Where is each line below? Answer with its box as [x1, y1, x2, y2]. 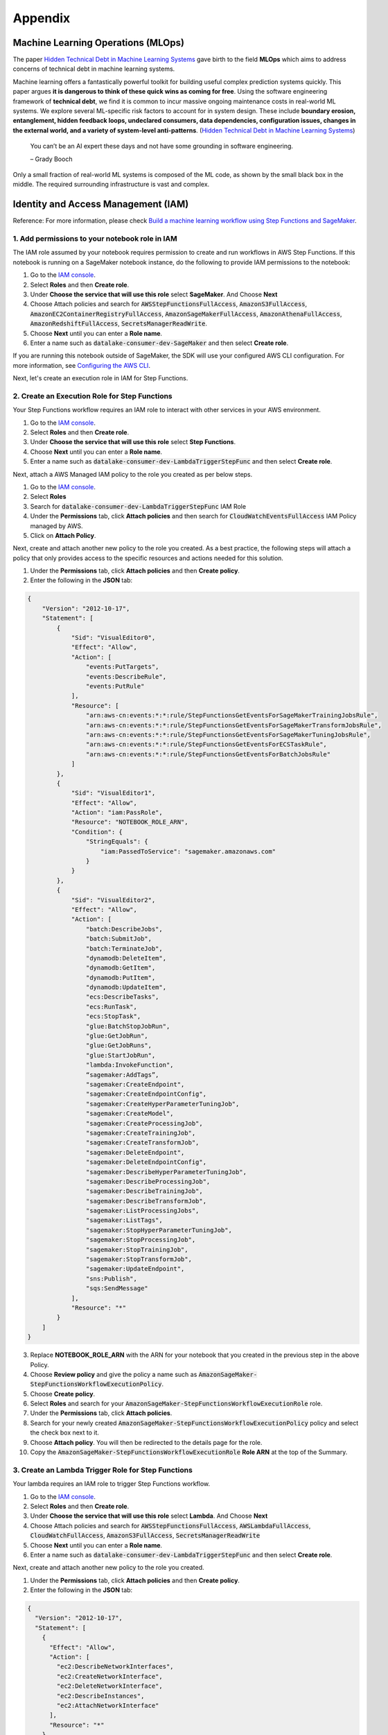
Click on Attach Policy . [30, 531, 96, 539]
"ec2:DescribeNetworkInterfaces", [56, 1663, 174, 1670]
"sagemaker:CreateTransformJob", [85, 1139, 200, 1146]
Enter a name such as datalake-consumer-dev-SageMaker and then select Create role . [30, 339, 289, 347]
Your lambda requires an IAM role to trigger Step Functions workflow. [12, 1480, 211, 1488]
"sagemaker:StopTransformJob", [85, 1255, 192, 1263]
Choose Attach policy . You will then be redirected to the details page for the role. [30, 1438, 263, 1446]
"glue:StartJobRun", [85, 1051, 156, 1059]
